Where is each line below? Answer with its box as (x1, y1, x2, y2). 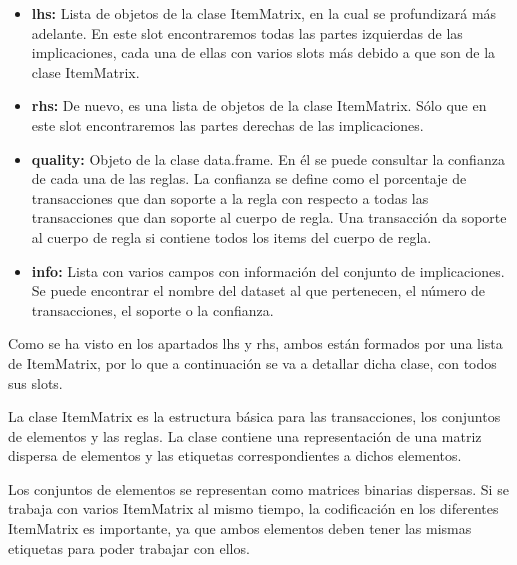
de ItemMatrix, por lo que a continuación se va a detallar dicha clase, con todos (8, 352, 497, 373)
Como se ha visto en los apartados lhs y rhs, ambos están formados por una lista (8, 333, 503, 354)
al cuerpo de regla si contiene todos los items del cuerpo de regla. (31, 226, 432, 247)
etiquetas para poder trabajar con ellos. (8, 537, 250, 558)
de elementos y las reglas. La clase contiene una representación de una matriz (8, 425, 482, 446)
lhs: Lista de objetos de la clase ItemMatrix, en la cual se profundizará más (31, 3, 497, 23)
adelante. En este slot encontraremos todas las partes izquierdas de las (31, 22, 463, 43)
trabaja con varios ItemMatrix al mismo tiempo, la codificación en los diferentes (8, 498, 499, 519)
